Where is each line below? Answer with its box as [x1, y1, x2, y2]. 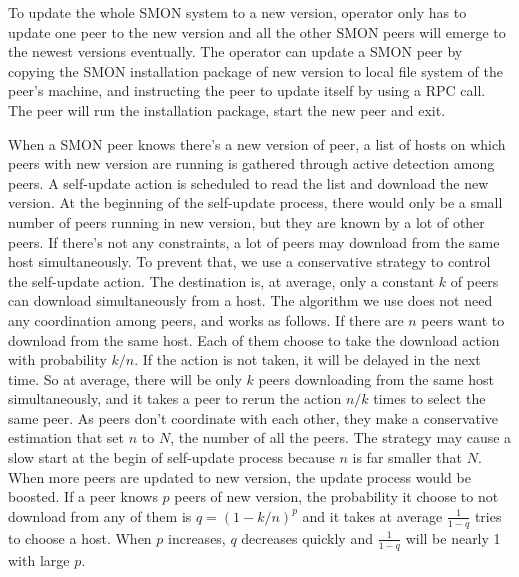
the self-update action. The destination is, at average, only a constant [8, 270, 435, 291]
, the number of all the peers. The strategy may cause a [170, 427, 512, 448]
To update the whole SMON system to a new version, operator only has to [8, 2, 467, 22]
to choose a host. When [8, 527, 152, 548]
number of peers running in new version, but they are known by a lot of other [8, 211, 485, 232]
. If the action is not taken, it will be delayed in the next [134, 349, 481, 370]
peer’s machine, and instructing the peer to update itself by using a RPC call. [8, 80, 486, 101]
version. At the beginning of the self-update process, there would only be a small [8, 192, 503, 213]
